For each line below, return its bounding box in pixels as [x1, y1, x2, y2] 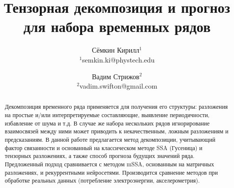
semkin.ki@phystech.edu [82, 54, 155, 64]
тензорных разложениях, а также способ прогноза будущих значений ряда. [4, 152, 195, 160]
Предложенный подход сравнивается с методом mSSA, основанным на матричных [4, 160, 214, 168]
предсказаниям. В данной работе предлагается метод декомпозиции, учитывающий [4, 135, 216, 144]
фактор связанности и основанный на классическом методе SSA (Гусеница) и [4, 143, 203, 152]
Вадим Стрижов [91, 71, 140, 81]
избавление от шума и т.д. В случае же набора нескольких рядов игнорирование [4, 119, 210, 127]
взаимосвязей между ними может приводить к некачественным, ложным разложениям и [4, 127, 229, 135]
